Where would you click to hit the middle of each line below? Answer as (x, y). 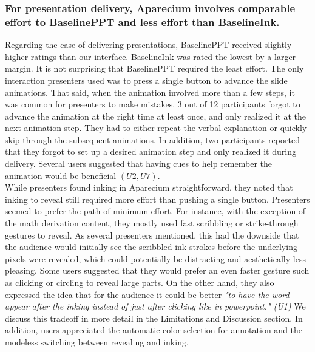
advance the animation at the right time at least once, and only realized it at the (155, 116)
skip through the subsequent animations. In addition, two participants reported (152, 139)
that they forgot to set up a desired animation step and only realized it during (151, 151)
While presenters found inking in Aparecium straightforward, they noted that (149, 187)
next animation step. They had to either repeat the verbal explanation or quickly (156, 128)
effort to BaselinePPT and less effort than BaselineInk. (142, 22)
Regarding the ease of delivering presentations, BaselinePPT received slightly (148, 45)
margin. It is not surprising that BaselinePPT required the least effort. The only (154, 68)
